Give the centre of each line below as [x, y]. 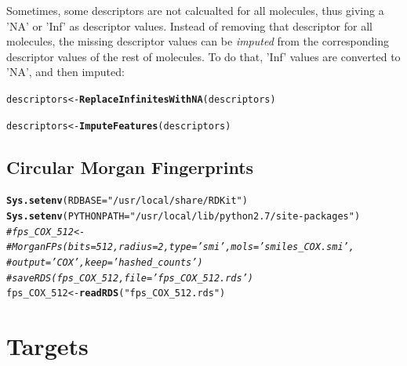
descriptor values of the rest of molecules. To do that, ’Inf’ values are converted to [203, 56]
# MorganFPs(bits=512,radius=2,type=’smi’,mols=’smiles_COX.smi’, [180, 247]
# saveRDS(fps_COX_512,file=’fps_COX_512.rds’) [130, 278]
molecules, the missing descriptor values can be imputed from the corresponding [198, 41]
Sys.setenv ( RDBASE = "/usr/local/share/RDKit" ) [127, 201]
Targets [47, 346]
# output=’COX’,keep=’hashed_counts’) [105, 263]
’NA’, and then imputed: [65, 72]
